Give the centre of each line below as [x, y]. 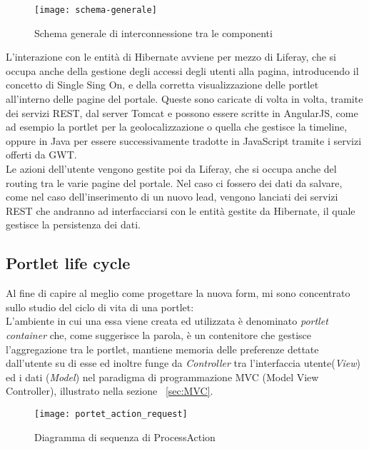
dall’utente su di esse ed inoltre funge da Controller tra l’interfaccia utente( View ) [183, 363]
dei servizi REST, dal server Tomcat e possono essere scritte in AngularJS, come [182, 112]
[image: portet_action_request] [111, 414]
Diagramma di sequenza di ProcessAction [125, 437]
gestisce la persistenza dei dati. [73, 224]
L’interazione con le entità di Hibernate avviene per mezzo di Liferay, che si [171, 57]
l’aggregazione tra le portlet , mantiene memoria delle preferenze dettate [162, 349]
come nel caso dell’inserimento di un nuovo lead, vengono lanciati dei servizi [172, 197]
